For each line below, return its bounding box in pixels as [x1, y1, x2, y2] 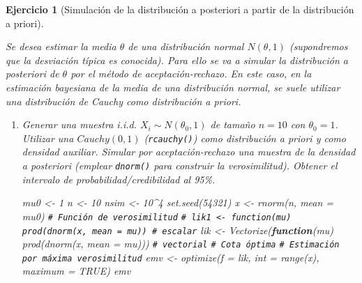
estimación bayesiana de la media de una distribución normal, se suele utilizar [6, 79, 340, 94]
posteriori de [6, 66, 59, 81]
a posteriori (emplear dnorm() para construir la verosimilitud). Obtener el [22, 158, 338, 172]
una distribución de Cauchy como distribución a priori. [6, 93, 241, 108]
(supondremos [289, 39, 348, 54]
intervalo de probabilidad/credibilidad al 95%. [22, 171, 216, 186]
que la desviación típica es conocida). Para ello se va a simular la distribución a [6, 52, 349, 67]
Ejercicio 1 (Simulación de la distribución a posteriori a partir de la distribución [6, 2, 354, 16]
